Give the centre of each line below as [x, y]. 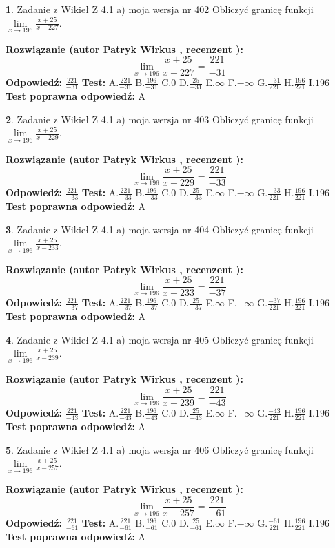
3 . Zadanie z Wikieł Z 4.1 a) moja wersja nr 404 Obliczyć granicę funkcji [160, 229]
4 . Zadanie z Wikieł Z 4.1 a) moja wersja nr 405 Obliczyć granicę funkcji [160, 339]
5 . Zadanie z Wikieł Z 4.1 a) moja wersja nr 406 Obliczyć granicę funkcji [160, 449]
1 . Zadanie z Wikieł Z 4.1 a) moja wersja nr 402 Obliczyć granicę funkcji [160, 9]
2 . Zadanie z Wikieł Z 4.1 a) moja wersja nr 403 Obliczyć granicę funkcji [160, 119]
